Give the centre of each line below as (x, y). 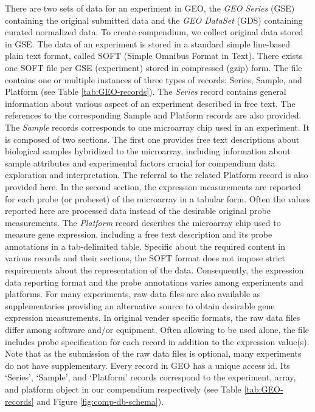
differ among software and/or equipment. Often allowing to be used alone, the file (157, 330)
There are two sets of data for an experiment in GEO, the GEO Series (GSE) (150, 8)
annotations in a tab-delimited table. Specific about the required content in (145, 246)
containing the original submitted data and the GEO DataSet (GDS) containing (154, 20)
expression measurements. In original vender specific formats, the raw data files (153, 318)
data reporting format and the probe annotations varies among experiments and (154, 282)
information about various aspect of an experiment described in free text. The (150, 103)
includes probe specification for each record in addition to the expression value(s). (157, 341)
